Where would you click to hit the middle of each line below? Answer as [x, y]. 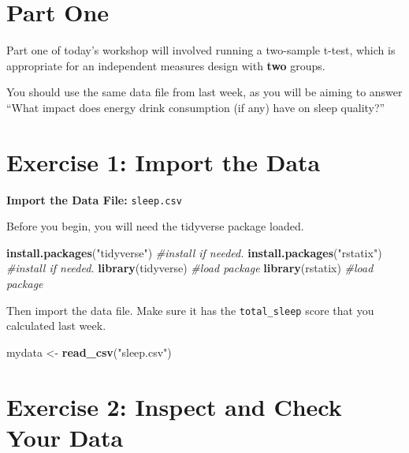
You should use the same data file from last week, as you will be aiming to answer [204, 92]
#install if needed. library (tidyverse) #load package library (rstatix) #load [190, 268]
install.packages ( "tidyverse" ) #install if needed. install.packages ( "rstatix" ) [194, 252]
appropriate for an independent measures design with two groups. [166, 65]
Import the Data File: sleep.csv [94, 199]
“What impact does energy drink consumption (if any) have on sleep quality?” [196, 107]
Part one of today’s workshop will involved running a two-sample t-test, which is [201, 50]
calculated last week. [56, 326]
